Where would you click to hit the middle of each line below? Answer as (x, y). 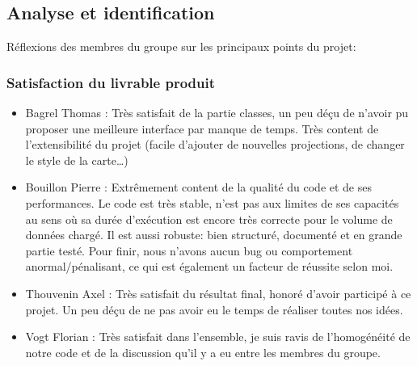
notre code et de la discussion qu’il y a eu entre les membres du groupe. (203, 352)
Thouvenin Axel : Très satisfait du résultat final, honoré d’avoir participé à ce (218, 293)
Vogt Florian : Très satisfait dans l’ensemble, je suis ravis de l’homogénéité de (218, 337)
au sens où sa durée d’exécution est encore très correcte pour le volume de (209, 219)
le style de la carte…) (77, 160)
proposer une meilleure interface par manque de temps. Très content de (202, 128)
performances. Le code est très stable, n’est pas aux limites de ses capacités (212, 202)
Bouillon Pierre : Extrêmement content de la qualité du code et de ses (198, 187)
